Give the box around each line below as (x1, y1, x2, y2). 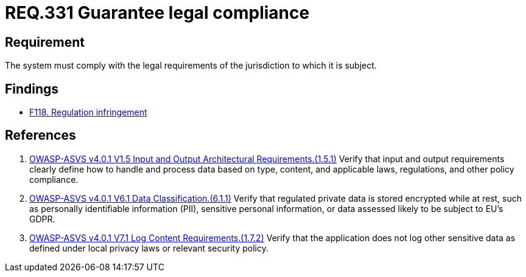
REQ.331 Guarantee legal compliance (5, 2, 310, 23)
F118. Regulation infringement (29, 107, 147, 118)
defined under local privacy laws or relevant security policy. (29, 242, 269, 253)
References (5, 128, 76, 143)
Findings (5, 81, 59, 97)
